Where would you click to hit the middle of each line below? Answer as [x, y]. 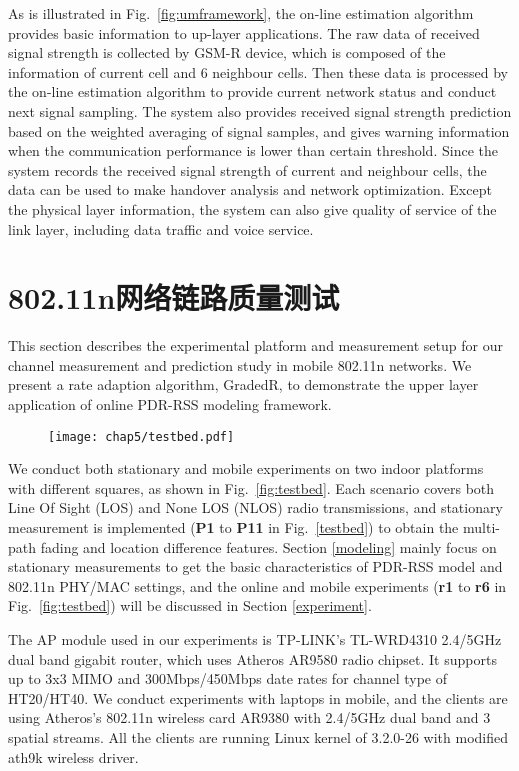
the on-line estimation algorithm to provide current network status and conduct [252, 91]
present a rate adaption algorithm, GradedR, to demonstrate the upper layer [243, 384]
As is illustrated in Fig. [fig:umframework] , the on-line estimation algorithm [241, 13]
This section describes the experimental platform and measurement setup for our [255, 345]
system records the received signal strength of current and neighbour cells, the [247, 169]
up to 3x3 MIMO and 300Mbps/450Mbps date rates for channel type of [228, 678]
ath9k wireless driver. [73, 756]
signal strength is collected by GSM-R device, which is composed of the [227, 52]
